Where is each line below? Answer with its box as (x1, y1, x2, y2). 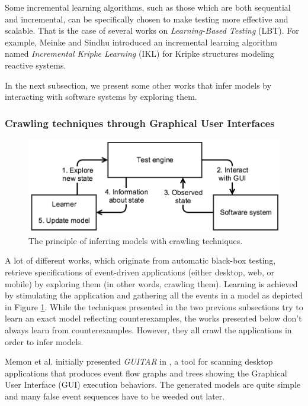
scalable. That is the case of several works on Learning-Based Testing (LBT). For (5, 24, 299, 37)
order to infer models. (5, 335, 84, 347)
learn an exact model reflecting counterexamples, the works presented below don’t (5, 312, 302, 324)
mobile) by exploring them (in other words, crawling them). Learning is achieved (5, 277, 298, 290)
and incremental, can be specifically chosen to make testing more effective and (5, 12, 288, 25)
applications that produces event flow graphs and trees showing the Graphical (5, 366, 287, 379)
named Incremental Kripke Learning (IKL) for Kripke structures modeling (5, 47, 274, 60)
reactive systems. (5, 59, 66, 71)
